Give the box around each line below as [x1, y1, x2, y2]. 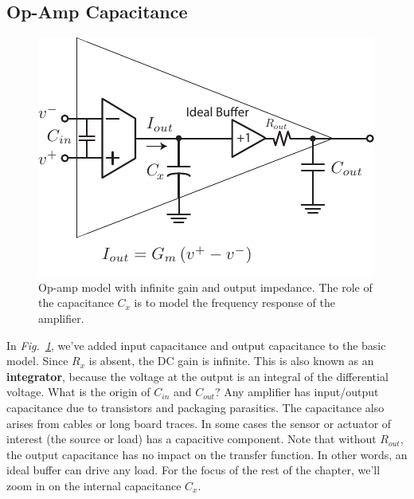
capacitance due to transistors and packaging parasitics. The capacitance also [6, 399, 385, 415]
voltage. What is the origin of [6, 383, 150, 400]
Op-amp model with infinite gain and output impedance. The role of [38, 278, 373, 295]
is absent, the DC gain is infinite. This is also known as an [88, 352, 374, 369]
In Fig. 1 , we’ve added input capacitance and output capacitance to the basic [6, 336, 386, 353]
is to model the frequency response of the [134, 294, 335, 311]
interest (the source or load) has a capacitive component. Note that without [6, 430, 377, 447]
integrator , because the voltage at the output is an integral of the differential [6, 367, 389, 384]
